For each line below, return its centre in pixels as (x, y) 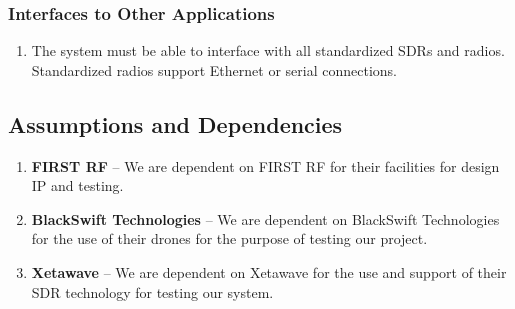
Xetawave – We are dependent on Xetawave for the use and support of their (269, 271)
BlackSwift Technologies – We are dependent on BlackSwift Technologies (265, 218)
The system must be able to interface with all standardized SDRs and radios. (268, 50)
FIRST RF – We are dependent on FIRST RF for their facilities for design (265, 165)
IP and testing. (77, 185)
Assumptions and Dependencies (175, 123)
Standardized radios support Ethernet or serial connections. (214, 69)
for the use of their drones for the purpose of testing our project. (229, 238)
